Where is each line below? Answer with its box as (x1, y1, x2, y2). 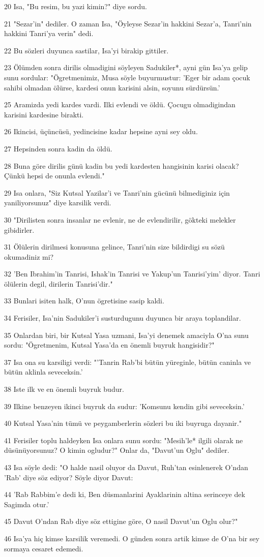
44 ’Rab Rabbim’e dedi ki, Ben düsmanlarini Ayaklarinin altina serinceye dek (4, 489, 245, 500)
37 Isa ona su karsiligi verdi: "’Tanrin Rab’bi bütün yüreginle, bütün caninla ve (4, 356, 251, 367)
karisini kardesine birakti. (4, 109, 84, 119)
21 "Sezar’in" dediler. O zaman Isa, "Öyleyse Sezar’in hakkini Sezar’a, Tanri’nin (4, 18, 252, 28)
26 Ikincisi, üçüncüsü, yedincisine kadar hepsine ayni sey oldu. (4, 126, 198, 137)
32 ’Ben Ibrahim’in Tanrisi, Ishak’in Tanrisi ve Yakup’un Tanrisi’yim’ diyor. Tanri (4, 268, 260, 279)
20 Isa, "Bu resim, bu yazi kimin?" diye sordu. (4, 1, 147, 11)
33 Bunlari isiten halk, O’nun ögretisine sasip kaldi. (4, 295, 164, 306)
